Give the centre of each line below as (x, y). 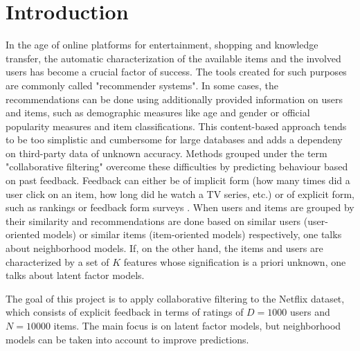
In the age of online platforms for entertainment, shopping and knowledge (162, 45)
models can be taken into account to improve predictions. (127, 339)
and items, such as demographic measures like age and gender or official (158, 112)
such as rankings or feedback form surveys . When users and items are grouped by (180, 207)
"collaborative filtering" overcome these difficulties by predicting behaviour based (177, 166)
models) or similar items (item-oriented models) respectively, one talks (192, 234)
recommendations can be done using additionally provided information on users (174, 99)
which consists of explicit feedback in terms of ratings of (125, 312)
